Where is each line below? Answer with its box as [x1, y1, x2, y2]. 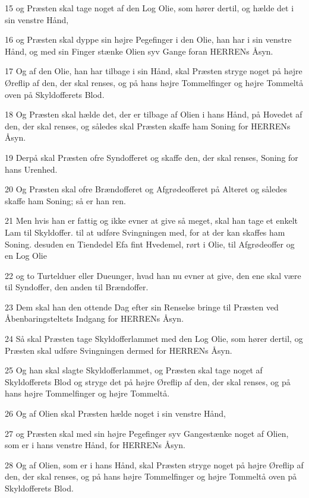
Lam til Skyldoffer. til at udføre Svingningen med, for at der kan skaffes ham [5, 226, 285, 238]
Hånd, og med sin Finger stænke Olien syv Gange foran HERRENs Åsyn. [5, 45, 273, 57]
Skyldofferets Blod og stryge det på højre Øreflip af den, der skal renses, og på [5, 375, 291, 388]
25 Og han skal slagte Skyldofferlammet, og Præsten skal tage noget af [5, 364, 263, 376]
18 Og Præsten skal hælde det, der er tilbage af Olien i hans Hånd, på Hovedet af [5, 108, 302, 120]
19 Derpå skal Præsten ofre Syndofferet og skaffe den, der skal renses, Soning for [5, 151, 298, 163]
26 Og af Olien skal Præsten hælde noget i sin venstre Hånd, [5, 407, 226, 420]
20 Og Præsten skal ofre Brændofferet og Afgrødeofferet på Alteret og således [5, 183, 287, 195]
